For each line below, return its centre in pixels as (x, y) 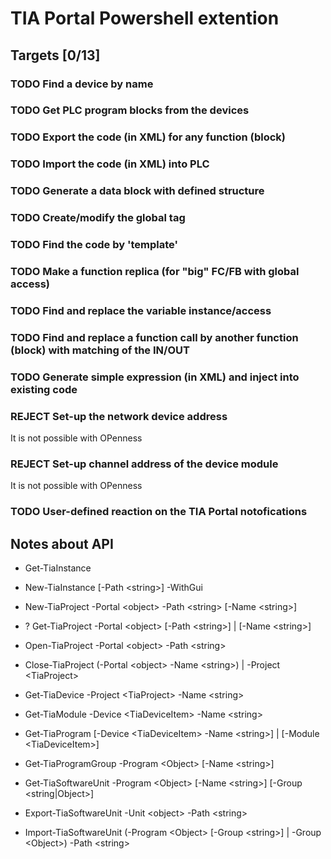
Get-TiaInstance (58, 568)
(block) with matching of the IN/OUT (100, 350)
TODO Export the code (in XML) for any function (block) (148, 137)
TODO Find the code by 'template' (94, 245)
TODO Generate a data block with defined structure (137, 191)
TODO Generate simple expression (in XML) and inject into (155, 377)
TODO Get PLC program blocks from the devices (130, 110)
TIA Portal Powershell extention (145, 18)
